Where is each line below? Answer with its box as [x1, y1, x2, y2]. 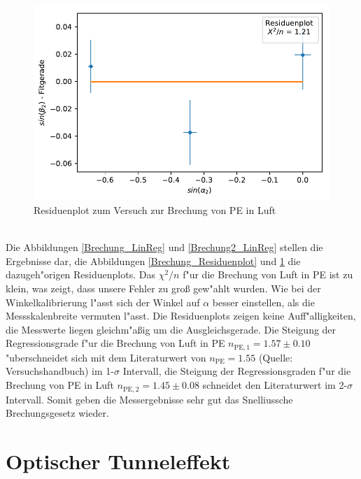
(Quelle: [258, 350, 293, 364]
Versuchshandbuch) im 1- [6, 364, 114, 378]
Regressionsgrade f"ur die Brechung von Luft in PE [6, 336, 225, 350]
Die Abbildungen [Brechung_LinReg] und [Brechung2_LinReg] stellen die [6, 240, 323, 255]
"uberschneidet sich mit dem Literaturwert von [6, 350, 206, 364]
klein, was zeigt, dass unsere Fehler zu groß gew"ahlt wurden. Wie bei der [6, 281, 321, 296]
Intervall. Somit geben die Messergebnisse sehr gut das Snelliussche [6, 392, 293, 406]
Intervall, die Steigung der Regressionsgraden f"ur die [122, 364, 351, 378]
